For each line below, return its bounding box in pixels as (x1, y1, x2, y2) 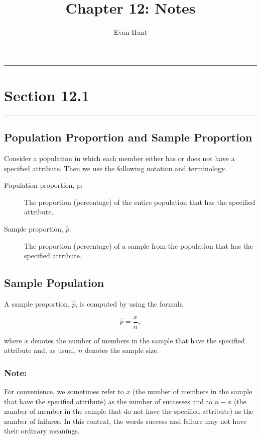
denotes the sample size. (85, 345, 159, 355)
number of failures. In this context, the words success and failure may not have (4, 415, 247, 426)
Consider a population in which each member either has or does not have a (4, 153, 235, 164)
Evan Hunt (113, 27, 148, 37)
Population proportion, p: (4, 180, 83, 190)
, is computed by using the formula (75, 299, 183, 309)
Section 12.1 (4, 85, 90, 105)
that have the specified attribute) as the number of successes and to (4, 396, 213, 406)
